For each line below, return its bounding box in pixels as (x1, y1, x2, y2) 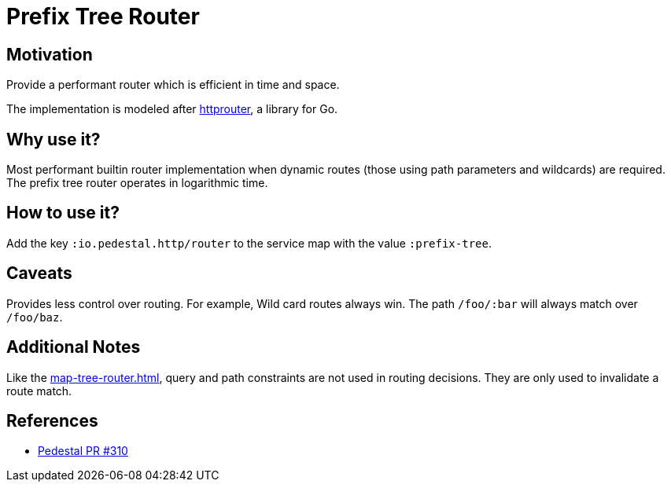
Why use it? (6, 129, 101, 149)
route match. (6, 383, 72, 398)
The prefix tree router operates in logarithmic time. (6, 176, 268, 190)
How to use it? (6, 203, 120, 223)
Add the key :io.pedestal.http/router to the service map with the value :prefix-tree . (6, 236, 492, 250)
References (6, 410, 98, 431)
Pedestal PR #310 (38, 444, 128, 458)
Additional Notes (6, 337, 141, 358)
